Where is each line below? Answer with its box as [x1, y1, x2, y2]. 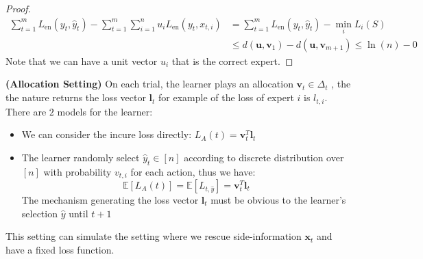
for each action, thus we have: [130, 164, 256, 178]
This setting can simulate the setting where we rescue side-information [5, 229, 302, 243]
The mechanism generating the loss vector [21, 192, 199, 206]
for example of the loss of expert [158, 90, 294, 105]
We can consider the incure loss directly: [21, 127, 192, 141]
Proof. [5, 1, 31, 15]
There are [5, 104, 47, 118]
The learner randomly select [21, 150, 140, 164]
